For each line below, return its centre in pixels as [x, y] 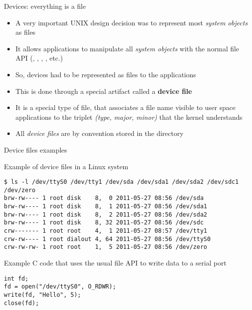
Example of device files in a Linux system [66, 166]
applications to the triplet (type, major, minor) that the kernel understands [129, 117]
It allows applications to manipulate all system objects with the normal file [127, 48]
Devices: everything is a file [45, 6]
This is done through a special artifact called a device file [104, 91]
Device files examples [36, 149]
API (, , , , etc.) [39, 58]
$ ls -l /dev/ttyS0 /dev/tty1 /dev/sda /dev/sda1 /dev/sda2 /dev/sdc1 [121, 182]
